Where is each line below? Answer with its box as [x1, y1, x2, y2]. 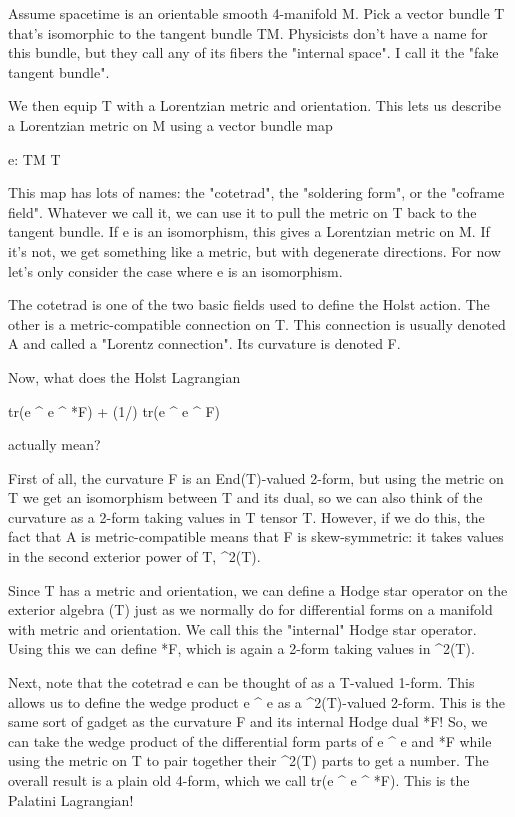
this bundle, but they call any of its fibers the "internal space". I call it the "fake [8, 42, 499, 63]
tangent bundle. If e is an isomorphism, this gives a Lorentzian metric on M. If [8, 221, 490, 242]
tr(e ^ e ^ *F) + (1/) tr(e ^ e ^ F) [8, 400, 221, 421]
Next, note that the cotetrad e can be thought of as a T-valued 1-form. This [8, 672, 475, 693]
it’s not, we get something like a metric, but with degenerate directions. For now [8, 240, 501, 261]
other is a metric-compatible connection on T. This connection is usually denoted [8, 313, 506, 334]
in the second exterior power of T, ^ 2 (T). [8, 546, 261, 567]
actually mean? [8, 434, 101, 455]
